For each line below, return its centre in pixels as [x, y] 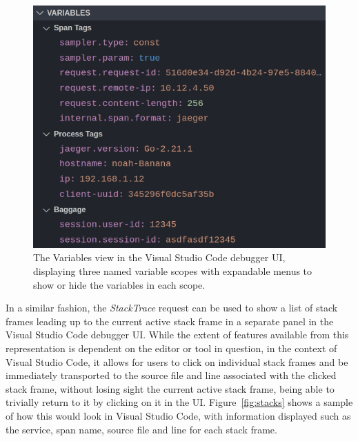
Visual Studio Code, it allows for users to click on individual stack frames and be [177, 361]
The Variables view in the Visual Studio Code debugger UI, [159, 257]
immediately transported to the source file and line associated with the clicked [171, 375]
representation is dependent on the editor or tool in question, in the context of [171, 348]
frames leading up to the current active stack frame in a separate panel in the [170, 321]
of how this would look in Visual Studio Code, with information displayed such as [178, 415]
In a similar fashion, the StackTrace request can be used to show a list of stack [172, 308]
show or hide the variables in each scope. [119, 284]
